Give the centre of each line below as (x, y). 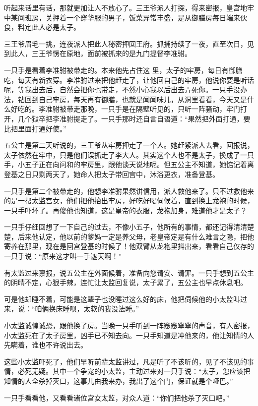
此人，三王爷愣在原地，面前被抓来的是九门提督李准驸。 (101, 53)
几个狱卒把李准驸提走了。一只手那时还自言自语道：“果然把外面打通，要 (134, 118)
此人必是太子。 (56, 27)
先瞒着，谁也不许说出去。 (46, 345)
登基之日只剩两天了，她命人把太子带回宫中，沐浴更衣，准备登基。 (112, 174)
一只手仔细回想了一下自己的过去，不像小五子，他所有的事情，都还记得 (119, 227)
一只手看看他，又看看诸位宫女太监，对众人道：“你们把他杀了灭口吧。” (117, 397)
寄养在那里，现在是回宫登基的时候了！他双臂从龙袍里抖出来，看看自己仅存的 (129, 246)
